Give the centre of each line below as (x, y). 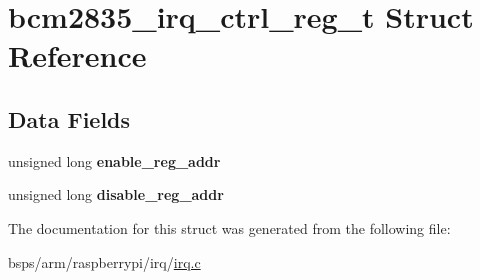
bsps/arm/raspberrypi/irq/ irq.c (104, 261)
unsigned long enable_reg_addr (114, 160)
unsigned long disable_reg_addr (116, 194)
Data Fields (69, 118)
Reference (77, 55)
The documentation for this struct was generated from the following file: (229, 227)
